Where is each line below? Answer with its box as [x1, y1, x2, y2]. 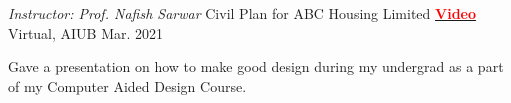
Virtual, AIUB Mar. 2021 [8, 22, 164, 43]
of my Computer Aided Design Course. [8, 75, 247, 96]
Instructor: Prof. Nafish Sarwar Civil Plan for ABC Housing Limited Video [8, 3, 477, 23]
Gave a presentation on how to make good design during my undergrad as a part [8, 56, 504, 77]
